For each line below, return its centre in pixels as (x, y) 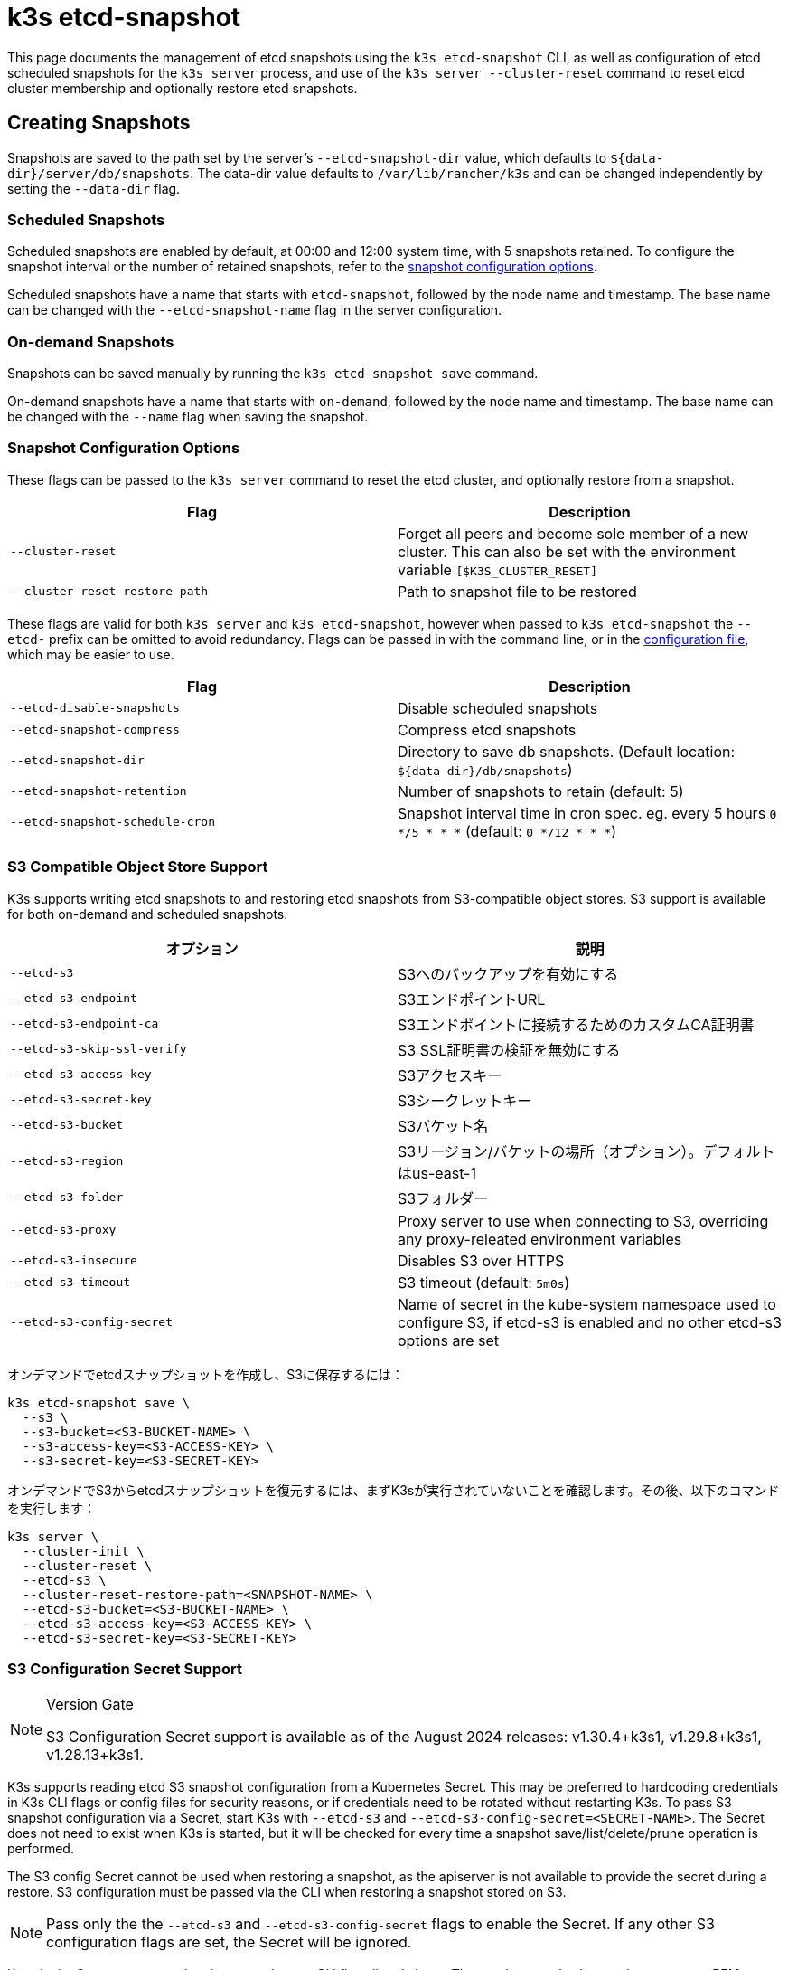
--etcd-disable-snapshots (95, 708)
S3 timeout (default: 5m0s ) (484, 1282)
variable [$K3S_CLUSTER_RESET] (497, 569)
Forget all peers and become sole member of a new (573, 533)
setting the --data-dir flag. (94, 188)
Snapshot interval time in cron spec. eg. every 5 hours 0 (587, 813)
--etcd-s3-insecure (74, 1261)
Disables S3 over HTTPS (481, 1260)
